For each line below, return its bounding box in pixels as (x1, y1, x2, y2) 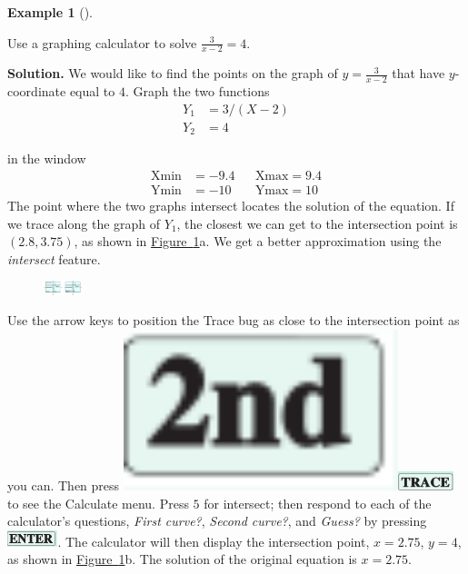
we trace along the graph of (7, 213, 161, 233)
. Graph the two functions (124, 82, 270, 101)
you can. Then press (7, 476, 120, 495)
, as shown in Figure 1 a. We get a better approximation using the (74, 232, 442, 251)
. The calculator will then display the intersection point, (57, 531, 370, 550)
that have (392, 64, 445, 83)
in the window (7, 149, 86, 168)
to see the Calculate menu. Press (7, 493, 189, 512)
